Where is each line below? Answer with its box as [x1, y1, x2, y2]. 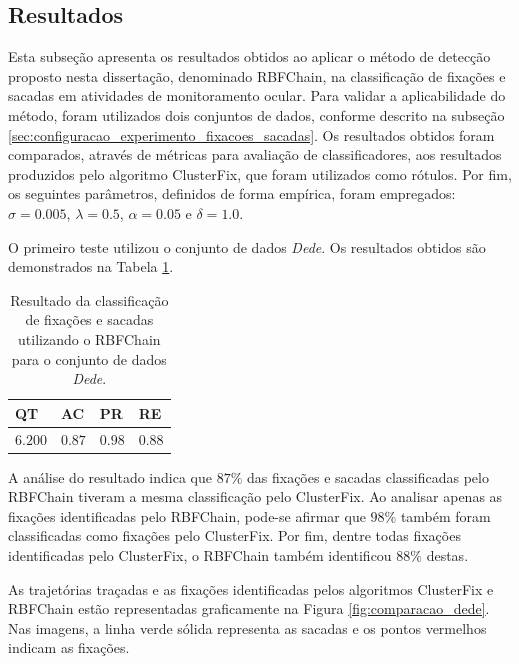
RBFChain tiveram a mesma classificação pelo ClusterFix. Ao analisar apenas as [8, 486, 503, 507]
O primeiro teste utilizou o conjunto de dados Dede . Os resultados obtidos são [8, 236, 486, 257]
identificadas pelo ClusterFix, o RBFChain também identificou [8, 545, 392, 566]
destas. [426, 545, 469, 566]
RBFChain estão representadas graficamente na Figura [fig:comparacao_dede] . [8, 598, 490, 619]
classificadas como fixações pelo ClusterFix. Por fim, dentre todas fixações [8, 525, 461, 546]
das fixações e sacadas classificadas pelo [246, 466, 489, 487]
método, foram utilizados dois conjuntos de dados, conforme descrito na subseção [8, 104, 505, 125]
